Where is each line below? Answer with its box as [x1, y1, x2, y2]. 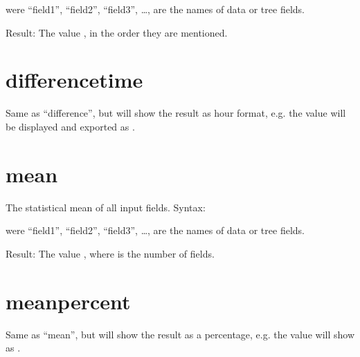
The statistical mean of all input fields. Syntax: [6, 200, 206, 214]
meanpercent [6, 287, 131, 315]
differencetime [6, 66, 143, 94]
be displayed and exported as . [6, 119, 135, 133]
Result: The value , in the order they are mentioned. [6, 25, 228, 39]
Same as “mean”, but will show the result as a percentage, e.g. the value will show [6, 327, 354, 341]
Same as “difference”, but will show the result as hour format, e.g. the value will [6, 106, 346, 120]
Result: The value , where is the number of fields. [6, 246, 215, 260]
